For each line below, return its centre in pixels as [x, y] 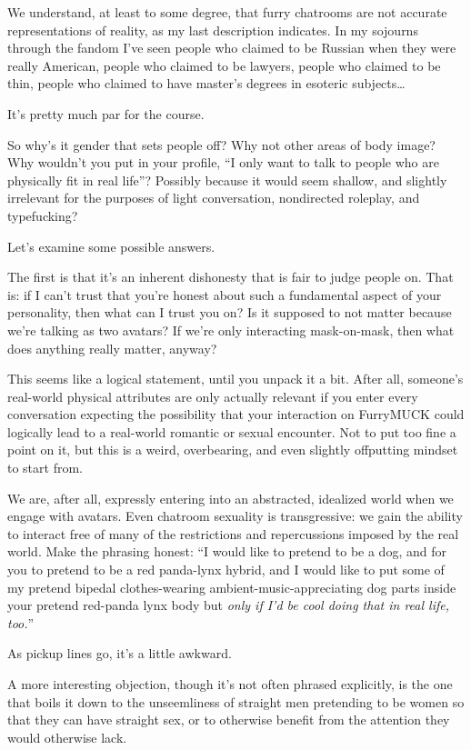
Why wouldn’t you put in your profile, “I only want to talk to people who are [223, 162]
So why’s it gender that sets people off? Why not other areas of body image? [221, 144]
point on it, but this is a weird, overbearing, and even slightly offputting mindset [233, 450]
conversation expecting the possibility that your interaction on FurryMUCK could [236, 414]
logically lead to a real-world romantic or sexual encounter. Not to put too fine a [232, 431]
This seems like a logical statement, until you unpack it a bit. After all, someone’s [235, 379]
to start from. [45, 468]
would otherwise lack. [67, 737]
